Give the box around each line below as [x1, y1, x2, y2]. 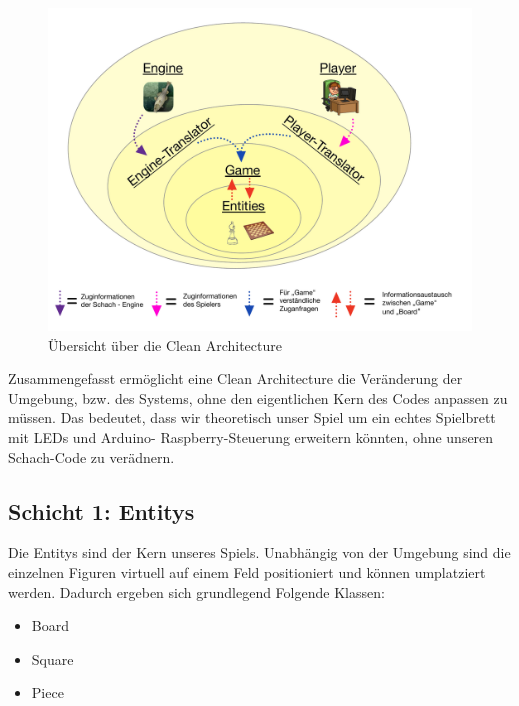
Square [31, 648, 74, 669]
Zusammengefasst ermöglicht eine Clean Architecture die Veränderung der [8, 368, 463, 389]
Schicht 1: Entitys [8, 495, 195, 526]
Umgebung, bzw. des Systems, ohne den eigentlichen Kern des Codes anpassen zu [8, 387, 508, 408]
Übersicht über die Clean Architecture [48, 334, 282, 355]
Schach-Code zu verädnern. [8, 446, 175, 467]
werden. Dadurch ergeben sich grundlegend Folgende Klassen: [8, 581, 385, 602]
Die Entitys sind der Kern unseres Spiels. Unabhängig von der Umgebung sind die [8, 542, 511, 563]
